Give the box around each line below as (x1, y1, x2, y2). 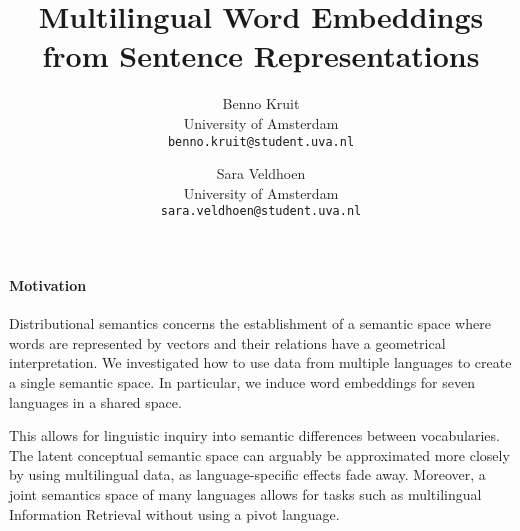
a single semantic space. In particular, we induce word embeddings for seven (9, 371, 476, 392)
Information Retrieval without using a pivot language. (9, 503, 340, 524)
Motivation (9, 275, 87, 295)
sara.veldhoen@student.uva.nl (160, 204, 362, 219)
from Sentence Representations (42, 35, 480, 76)
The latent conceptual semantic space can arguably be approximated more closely (9, 444, 510, 465)
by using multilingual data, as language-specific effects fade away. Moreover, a (9, 464, 486, 485)
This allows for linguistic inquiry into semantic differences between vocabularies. (9, 425, 500, 446)
